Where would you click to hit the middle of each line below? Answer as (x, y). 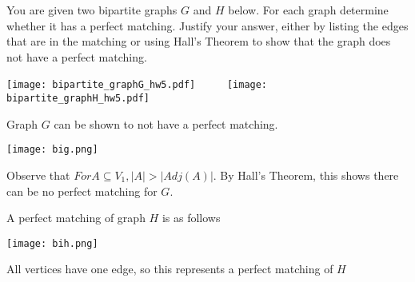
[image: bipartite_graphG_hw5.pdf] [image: (137, 85)
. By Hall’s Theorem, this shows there (306, 175)
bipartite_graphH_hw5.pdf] (78, 99)
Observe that (38, 175)
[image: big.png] (52, 150)
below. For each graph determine (308, 10)
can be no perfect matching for (82, 191)
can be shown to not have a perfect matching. (166, 123)
